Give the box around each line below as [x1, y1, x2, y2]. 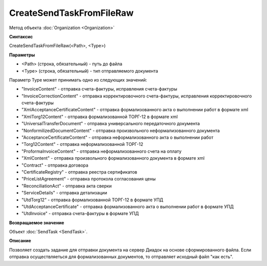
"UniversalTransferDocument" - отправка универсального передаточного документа [21, 121, 200, 127]
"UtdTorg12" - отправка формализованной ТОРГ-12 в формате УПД [21, 197, 164, 203]
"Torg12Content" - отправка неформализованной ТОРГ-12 [21, 141, 143, 147]
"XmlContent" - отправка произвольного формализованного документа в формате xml [21, 155, 205, 161]
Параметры [9, 52, 35, 58]
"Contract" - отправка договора [21, 162, 89, 168]
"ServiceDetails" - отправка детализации [21, 190, 107, 196]
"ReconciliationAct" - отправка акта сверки [21, 183, 112, 189]
